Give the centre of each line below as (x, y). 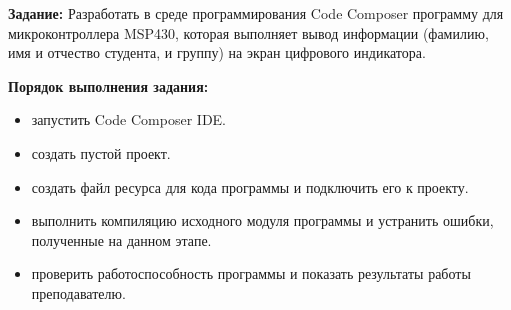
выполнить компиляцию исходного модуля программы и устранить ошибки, (262, 220)
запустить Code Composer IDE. (129, 119)
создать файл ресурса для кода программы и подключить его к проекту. (250, 186)
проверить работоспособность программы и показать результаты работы (251, 273)
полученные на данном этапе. (121, 239)
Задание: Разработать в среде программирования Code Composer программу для (256, 13)
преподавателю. (78, 292)
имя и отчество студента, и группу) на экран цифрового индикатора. (217, 52)
